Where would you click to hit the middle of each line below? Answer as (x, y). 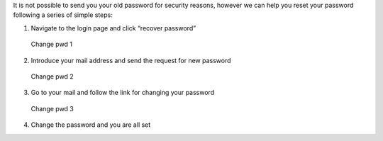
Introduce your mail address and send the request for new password (131, 60)
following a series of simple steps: (63, 15)
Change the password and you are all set (91, 125)
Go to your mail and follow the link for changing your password (123, 93)
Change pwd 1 (52, 44)
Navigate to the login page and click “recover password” (113, 28)
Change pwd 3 (52, 108)
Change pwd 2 (52, 76)
